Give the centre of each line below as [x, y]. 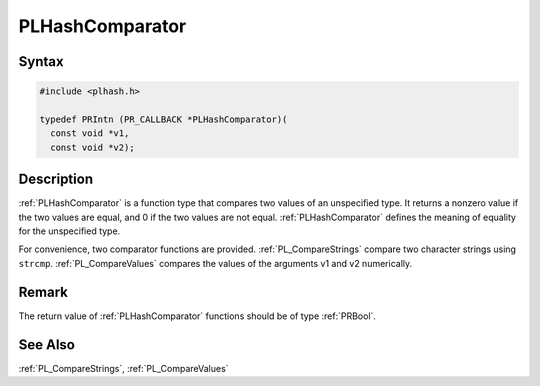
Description [56, 179]
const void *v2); [92, 147]
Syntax [41, 61]
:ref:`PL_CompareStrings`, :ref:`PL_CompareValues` [123, 368]
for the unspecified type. [69, 231]
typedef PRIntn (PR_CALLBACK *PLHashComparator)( [163, 119]
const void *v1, [90, 133]
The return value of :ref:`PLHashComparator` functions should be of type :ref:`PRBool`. [197, 316]
